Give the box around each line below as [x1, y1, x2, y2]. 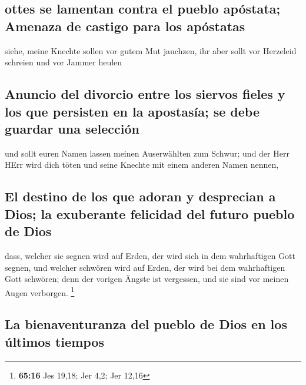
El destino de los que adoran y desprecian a [5, 187, 276, 205]
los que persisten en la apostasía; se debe [5, 102, 260, 120]
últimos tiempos [5, 332, 104, 350]
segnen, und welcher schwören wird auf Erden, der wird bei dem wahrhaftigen [5, 261, 285, 273]
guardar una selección [5, 119, 139, 137]
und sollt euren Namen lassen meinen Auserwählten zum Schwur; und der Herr [5, 147, 290, 159]
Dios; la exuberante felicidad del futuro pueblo [5, 204, 295, 223]
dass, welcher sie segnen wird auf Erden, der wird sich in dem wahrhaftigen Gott [5, 249, 296, 261]
